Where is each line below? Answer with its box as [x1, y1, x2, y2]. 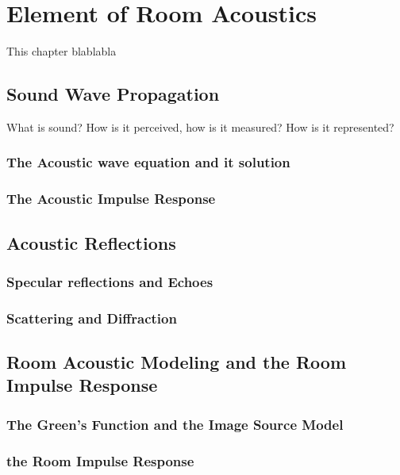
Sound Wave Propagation [6, 82, 220, 106]
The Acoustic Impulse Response [6, 189, 216, 209]
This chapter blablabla [6, 43, 117, 59]
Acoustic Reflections [6, 230, 176, 255]
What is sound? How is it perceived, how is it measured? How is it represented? [6, 118, 394, 135]
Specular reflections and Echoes [6, 271, 213, 291]
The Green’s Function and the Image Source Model [6, 414, 344, 434]
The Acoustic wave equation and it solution [6, 152, 290, 172]
